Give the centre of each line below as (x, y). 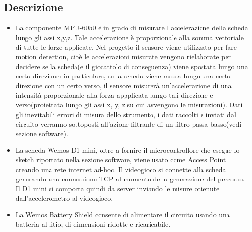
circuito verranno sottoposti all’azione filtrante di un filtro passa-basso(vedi (128, 124)
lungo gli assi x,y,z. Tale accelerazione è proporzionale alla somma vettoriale (129, 37)
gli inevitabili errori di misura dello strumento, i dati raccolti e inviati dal (126, 114)
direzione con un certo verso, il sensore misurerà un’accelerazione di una (124, 85)
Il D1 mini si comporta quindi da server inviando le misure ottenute (117, 188)
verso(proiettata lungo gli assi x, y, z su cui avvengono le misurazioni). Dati (129, 104)
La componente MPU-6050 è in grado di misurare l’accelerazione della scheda (132, 28)
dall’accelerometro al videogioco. (64, 198)
